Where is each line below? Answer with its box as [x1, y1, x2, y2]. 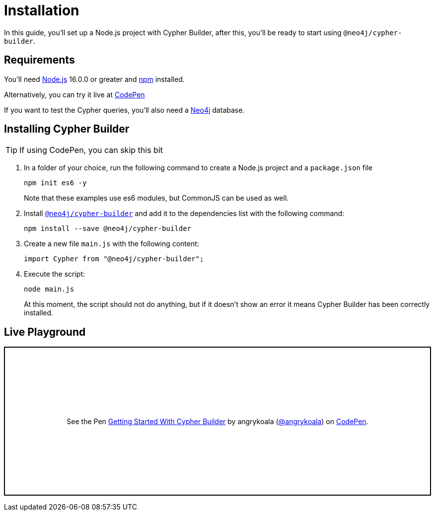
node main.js [24, 285, 74, 294]
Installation [4, 2, 79, 19]
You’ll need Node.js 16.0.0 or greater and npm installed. [4, 74, 185, 83]
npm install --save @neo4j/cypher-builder [24, 224, 192, 233]
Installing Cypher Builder [4, 123, 130, 136]
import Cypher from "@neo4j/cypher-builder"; [24, 255, 204, 263]
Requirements [4, 54, 75, 67]
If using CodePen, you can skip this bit [19, 145, 163, 155]
